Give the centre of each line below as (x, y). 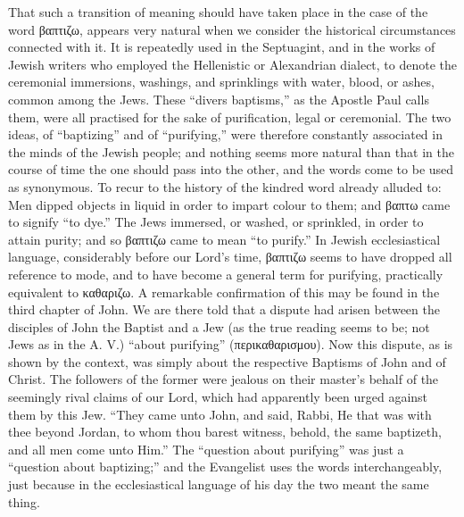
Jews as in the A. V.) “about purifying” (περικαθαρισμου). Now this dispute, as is (231, 344)
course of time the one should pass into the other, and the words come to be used (231, 169)
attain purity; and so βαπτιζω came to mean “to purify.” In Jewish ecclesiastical (224, 239)
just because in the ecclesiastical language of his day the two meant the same (219, 484)
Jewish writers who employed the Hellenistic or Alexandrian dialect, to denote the (233, 64)
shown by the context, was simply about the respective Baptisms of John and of (227, 361)
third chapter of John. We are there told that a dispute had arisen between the (224, 309)
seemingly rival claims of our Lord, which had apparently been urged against (218, 397)
